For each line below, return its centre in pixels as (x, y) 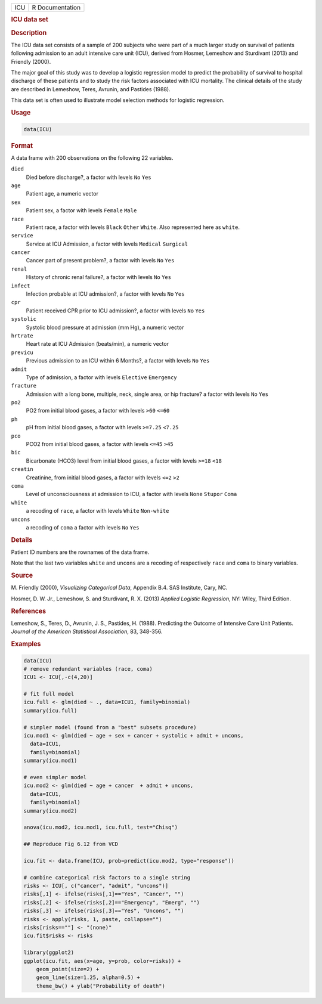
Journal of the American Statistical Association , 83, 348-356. (87, 631)
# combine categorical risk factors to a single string (107, 877)
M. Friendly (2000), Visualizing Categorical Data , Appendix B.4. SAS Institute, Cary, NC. (119, 588)
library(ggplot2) (49, 953)
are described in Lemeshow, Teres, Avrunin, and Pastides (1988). (91, 89)
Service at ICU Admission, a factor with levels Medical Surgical (107, 244)
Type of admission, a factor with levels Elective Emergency (101, 377)
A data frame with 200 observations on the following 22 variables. (92, 157)
